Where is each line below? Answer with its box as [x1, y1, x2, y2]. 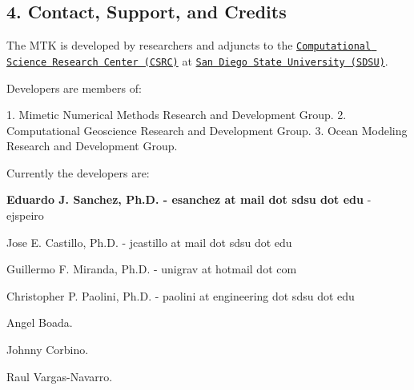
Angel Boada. [6, 314, 73, 331]
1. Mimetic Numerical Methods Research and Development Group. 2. [6, 106, 347, 123]
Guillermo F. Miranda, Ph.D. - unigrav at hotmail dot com [6, 261, 297, 277]
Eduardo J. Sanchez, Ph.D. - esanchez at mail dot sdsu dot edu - [6, 191, 372, 208]
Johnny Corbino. [6, 341, 89, 358]
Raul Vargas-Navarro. [6, 368, 113, 384]
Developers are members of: [6, 79, 142, 96]
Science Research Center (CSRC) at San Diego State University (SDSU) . [6, 52, 388, 69]
